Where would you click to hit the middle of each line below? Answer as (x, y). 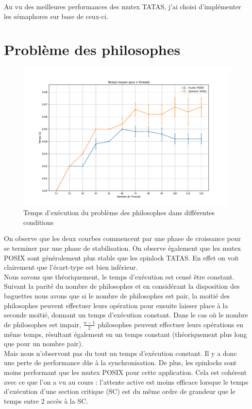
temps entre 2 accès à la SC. (46, 400)
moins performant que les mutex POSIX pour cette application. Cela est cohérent (125, 372)
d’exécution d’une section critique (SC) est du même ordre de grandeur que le (120, 391)
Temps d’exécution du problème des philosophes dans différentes (119, 213)
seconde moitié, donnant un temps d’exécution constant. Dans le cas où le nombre (126, 315)
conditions (39, 222)
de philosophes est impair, (42, 324)
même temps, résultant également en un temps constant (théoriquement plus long (126, 334)
